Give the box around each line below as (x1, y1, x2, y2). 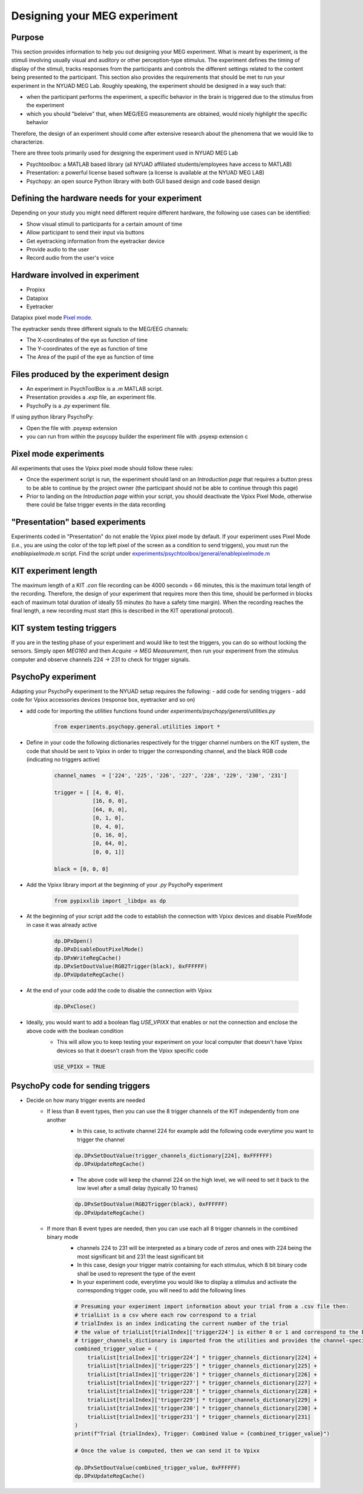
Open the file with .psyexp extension (26, 424, 117, 431)
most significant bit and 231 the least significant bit (77, 1253, 204, 1260)
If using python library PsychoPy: (11, 413, 94, 420)
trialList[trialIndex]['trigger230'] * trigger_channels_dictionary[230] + (87, 1405, 318, 1412)
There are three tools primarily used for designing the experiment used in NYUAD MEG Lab (11, 149, 238, 157)
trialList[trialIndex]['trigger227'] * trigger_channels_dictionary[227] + (87, 1379, 318, 1386)
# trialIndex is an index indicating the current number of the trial (74, 1320, 289, 1327)
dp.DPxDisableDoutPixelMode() (54, 946, 144, 953)
